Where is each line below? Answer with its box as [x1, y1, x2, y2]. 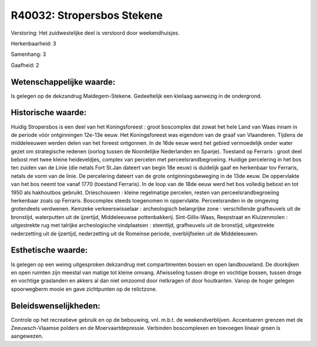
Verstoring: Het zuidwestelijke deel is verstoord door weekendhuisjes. [11, 29, 180, 36]
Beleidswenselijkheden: [11, 301, 101, 311]
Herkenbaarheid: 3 [11, 40, 56, 47]
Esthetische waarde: [11, 245, 88, 255]
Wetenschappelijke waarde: [11, 77, 116, 87]
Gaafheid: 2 [11, 62, 39, 69]
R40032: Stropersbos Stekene [11, 9, 163, 22]
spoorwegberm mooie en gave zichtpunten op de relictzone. [11, 285, 157, 292]
